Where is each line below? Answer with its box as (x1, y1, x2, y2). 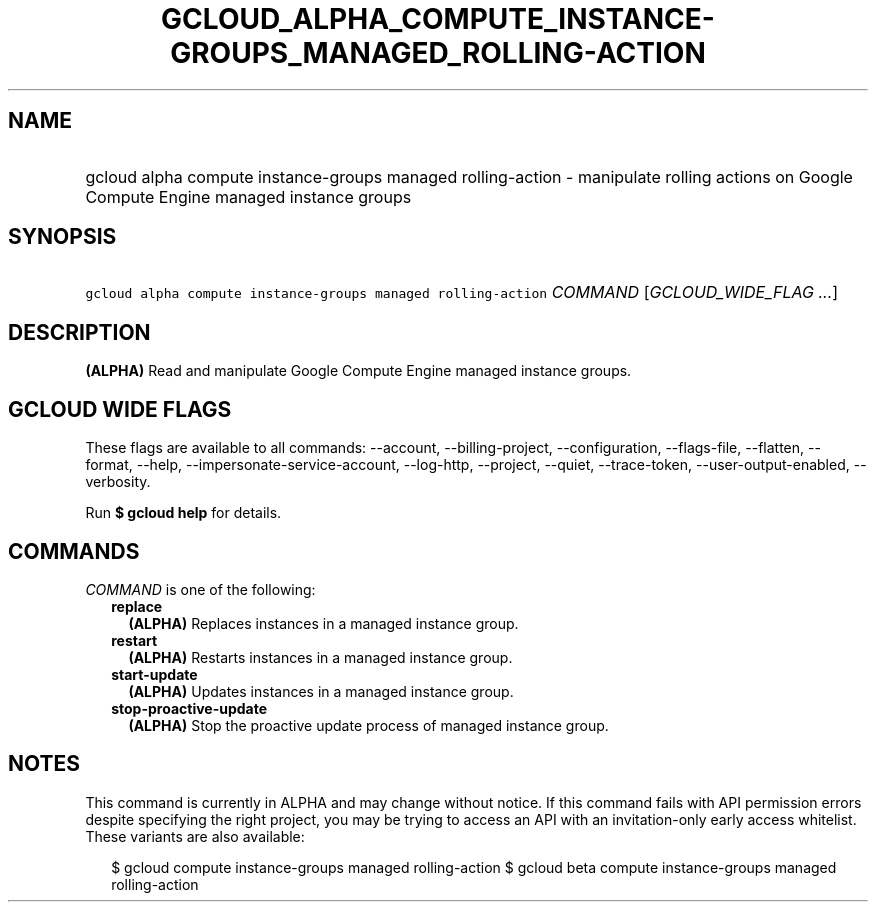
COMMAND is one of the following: (85, 580, 316, 598)
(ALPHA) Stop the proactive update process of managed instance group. (128, 716, 609, 734)
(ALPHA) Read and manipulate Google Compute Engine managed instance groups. (85, 362, 632, 380)
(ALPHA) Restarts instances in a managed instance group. (128, 648, 513, 666)
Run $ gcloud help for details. (85, 504, 282, 522)
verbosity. (85, 473, 151, 491)
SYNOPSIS (8, 224, 117, 250)
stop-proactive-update (111, 699, 268, 717)
